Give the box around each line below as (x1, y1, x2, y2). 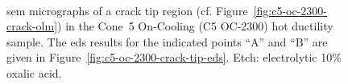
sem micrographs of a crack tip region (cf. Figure (6, 2, 248, 18)
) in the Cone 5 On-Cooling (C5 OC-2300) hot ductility (57, 18, 333, 34)
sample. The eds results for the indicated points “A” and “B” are (6, 33, 328, 50)
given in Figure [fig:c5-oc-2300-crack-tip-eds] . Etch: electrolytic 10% (6, 49, 342, 66)
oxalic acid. (6, 64, 62, 81)
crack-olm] (6, 18, 58, 34)
